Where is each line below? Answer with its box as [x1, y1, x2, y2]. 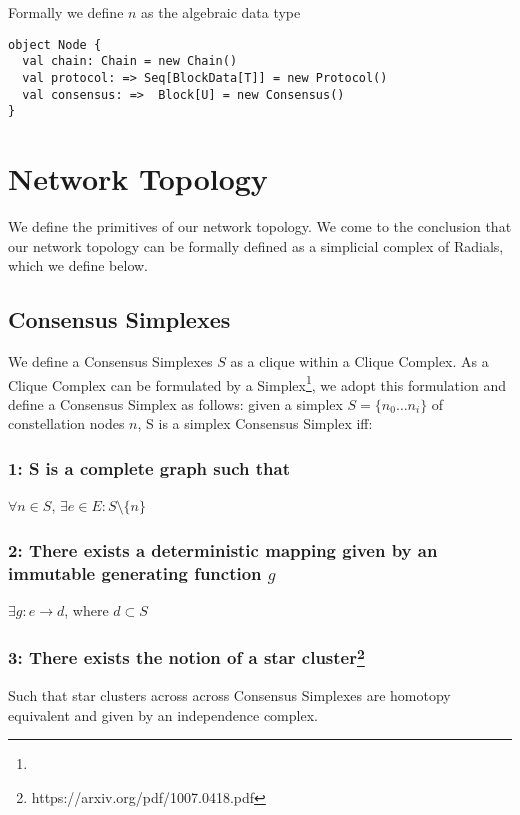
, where [64, 599, 109, 620]
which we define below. [8, 255, 148, 276]
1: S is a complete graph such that [8, 455, 291, 480]
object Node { [8, 37, 102, 52]
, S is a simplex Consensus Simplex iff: [137, 413, 373, 434]
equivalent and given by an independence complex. [8, 704, 318, 725]
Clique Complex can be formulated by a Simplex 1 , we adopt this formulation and [8, 371, 506, 395]
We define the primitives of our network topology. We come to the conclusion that [8, 216, 512, 236]
